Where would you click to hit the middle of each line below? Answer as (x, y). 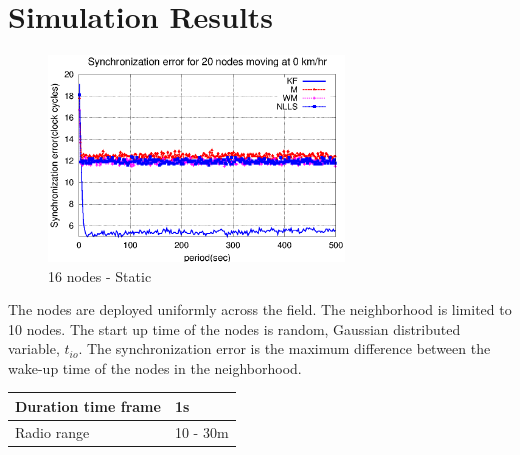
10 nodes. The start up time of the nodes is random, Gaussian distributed (234, 328)
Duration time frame (88, 405)
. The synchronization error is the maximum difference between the (284, 348)
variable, (34, 348)
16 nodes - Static (100, 275)
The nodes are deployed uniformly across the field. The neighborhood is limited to (260, 309)
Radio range (52, 431)
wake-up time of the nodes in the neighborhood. (155, 367)
